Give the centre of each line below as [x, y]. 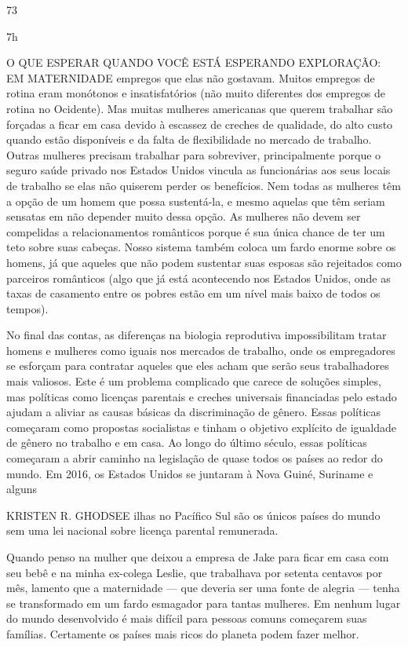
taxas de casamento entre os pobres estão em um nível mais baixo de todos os [193, 293]
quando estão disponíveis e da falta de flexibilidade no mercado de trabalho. [189, 139]
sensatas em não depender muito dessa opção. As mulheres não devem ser [184, 216]
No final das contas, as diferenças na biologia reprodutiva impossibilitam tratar [197, 335]
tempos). [27, 308]
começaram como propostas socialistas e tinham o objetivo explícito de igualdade [202, 427]
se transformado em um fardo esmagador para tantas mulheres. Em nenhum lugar [204, 603]
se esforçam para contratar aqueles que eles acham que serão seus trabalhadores [198, 366]
